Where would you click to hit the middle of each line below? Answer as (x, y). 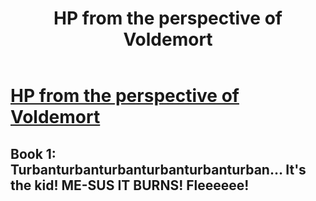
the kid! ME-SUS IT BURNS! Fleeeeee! (130, 185)
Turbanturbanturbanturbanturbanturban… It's (158, 169)
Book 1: (33, 153)
